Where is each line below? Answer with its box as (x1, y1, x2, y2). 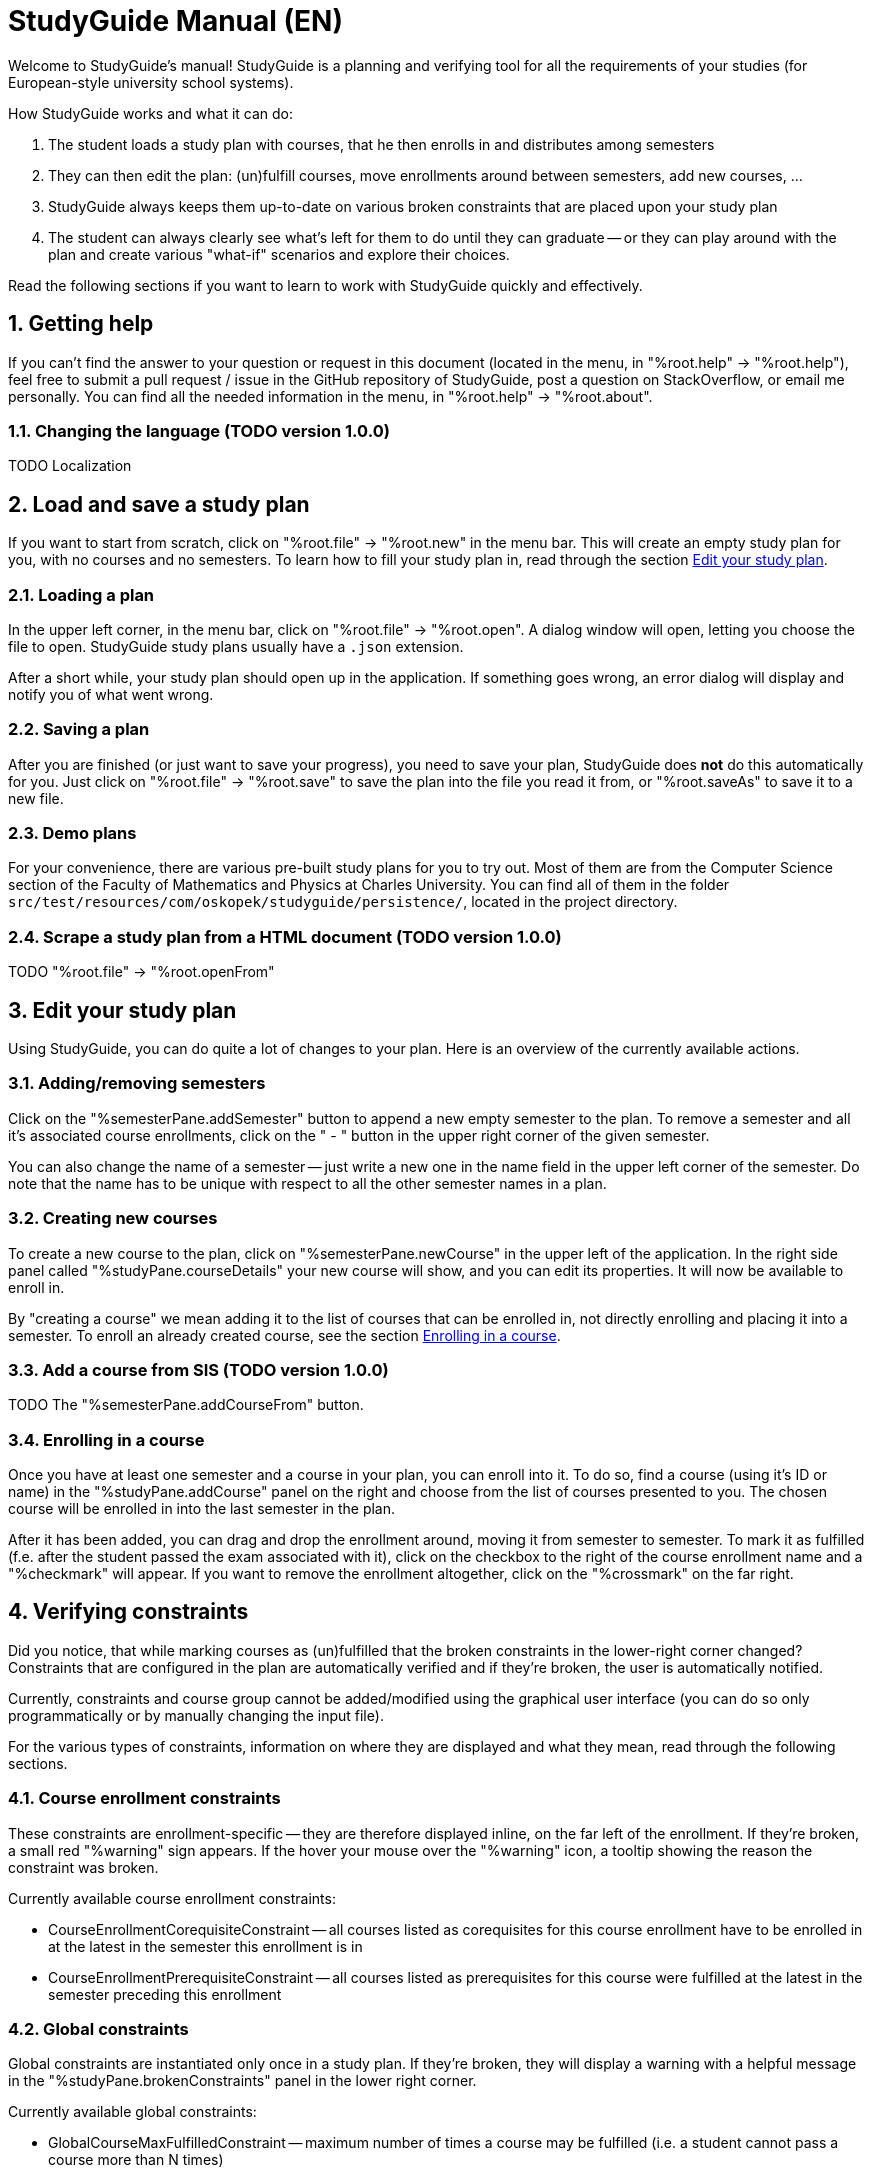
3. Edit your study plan (8, 997, 237, 1023)
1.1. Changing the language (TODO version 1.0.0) (8, 420, 390, 441)
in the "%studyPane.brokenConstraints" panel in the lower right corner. (8, 2072, 477, 2090)
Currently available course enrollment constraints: (8, 1889, 336, 1907)
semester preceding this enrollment (48, 1985, 282, 2003)
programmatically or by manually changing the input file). (8, 1706, 384, 1724)
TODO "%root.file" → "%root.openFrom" (8, 963, 275, 981)
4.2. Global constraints (8, 2019, 189, 2039)
